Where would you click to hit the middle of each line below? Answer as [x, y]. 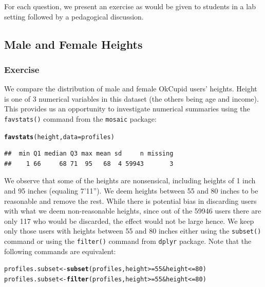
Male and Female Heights [73, 44]
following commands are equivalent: [60, 251]
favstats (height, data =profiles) [59, 137]
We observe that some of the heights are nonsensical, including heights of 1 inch [130, 180]
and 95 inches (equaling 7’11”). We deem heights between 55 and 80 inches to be [131, 191]
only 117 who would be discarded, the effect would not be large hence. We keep [129, 221]
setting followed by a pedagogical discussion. [74, 16]
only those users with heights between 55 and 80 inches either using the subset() [133, 231]
